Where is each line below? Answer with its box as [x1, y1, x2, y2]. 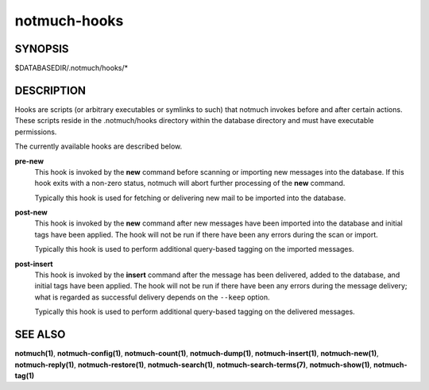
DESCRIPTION [14, 83, 87, 97]
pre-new [14, 156, 44, 166]
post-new [14, 207, 48, 218]
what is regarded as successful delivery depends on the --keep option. [34, 292, 270, 302]
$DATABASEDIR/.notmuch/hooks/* [14, 64, 129, 73]
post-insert [14, 259, 53, 268]
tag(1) [14, 370, 35, 380]
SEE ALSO [14, 328, 66, 342]
